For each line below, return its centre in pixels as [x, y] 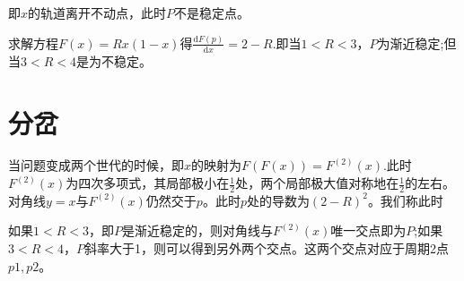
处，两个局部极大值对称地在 [317, 183]
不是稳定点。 [212, 13]
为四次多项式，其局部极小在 [148, 183]
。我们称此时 [405, 200]
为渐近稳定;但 [417, 43]
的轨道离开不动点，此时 [97, 13]
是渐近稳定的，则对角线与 [197, 230]
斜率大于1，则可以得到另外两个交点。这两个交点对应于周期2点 [266, 248]
